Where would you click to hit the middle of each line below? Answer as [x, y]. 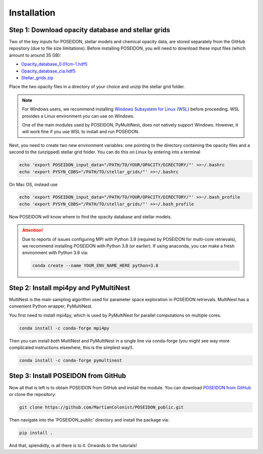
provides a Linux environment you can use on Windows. [78, 116]
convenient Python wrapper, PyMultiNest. [51, 306]
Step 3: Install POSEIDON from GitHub [67, 376]
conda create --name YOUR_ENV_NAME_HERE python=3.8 [95, 266]
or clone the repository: [32, 394]
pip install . [36, 433]
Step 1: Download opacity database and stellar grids [90, 30]
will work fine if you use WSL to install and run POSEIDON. [81, 132]
